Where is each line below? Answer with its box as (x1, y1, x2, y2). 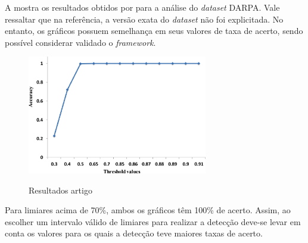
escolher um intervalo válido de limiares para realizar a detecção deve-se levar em (5, 215, 301, 228)
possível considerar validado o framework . (5, 36, 156, 48)
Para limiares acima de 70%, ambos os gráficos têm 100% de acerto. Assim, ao (5, 204, 291, 216)
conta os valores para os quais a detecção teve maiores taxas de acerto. (5, 227, 263, 239)
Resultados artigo (29, 183, 92, 196)
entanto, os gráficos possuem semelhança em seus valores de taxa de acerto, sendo (5, 24, 303, 37)
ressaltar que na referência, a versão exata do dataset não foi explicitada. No (5, 13, 284, 25)
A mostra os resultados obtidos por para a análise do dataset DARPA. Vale (5, 1, 280, 13)
